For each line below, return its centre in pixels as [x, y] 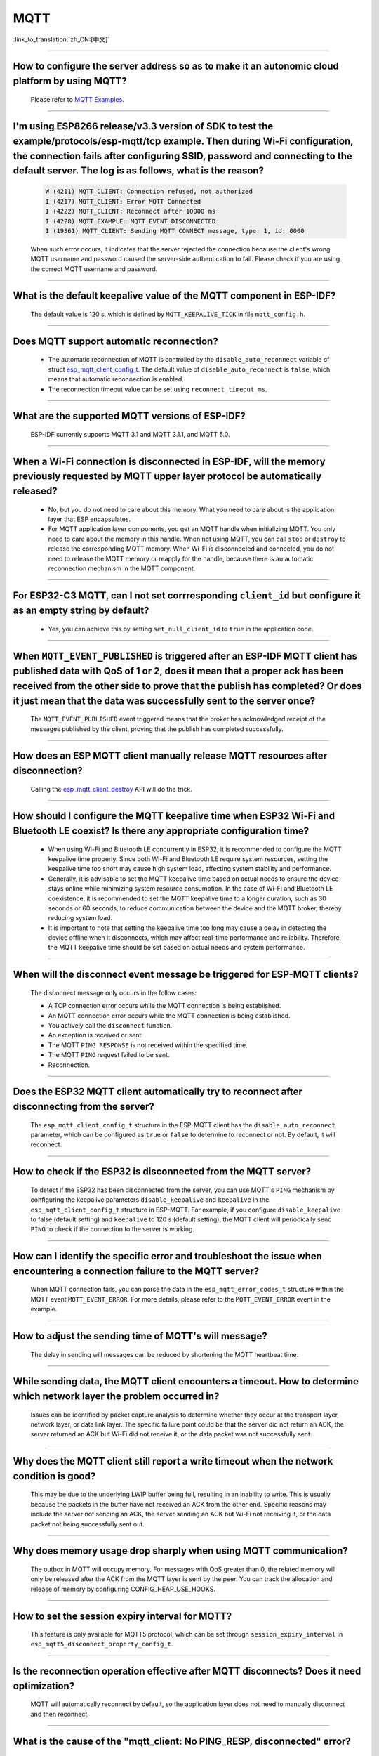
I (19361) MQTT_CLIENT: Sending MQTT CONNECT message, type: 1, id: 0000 [175, 231]
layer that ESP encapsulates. [89, 519]
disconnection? [48, 770]
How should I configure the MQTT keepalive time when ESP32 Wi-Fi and [174, 816]
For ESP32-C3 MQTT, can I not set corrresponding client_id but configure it [187, 595]
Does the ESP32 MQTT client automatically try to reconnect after [158, 1092]
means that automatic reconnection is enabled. [116, 379]
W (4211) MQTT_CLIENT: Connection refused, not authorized [149, 192]
